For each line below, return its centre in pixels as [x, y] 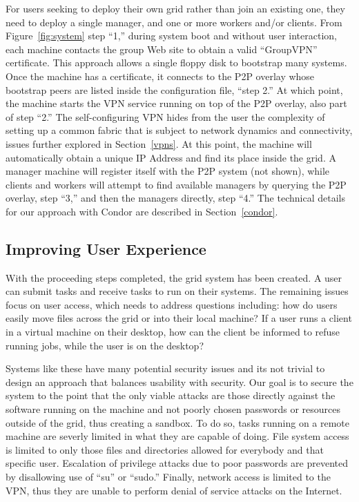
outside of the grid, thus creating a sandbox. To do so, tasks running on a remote [178, 422]
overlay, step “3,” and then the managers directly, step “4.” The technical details [175, 198]
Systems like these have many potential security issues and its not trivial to [165, 368]
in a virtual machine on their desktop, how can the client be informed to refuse [173, 332]
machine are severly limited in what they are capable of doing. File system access [177, 436]
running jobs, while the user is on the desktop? [105, 345]
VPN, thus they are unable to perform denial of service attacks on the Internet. [174, 490]
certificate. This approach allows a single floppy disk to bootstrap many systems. [176, 62]
